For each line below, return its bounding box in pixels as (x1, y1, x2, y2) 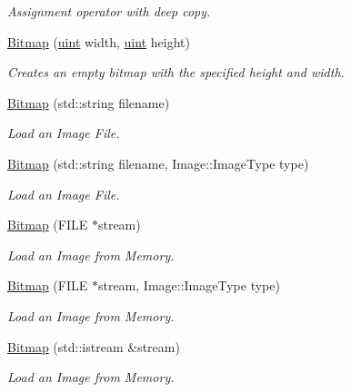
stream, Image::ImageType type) (97, 276, 280, 295)
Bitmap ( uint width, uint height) (7, 32, 190, 51)
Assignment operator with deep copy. (7, 2, 211, 20)
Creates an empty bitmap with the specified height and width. (7, 63, 345, 82)
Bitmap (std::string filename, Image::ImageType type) (7, 153, 309, 172)
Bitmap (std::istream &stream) (7, 337, 180, 356)
